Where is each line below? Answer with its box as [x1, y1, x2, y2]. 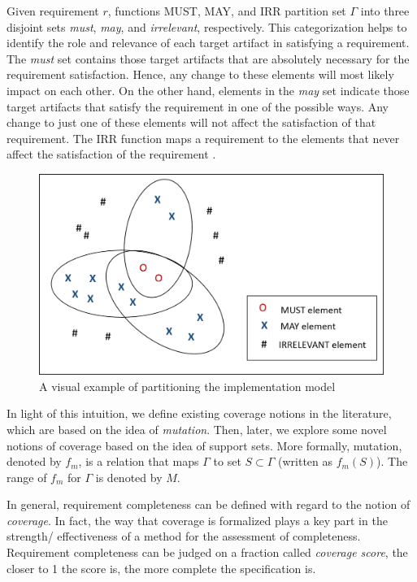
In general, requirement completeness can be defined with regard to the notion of [7, 496, 410, 513]
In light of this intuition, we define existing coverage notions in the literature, [7, 405, 392, 422]
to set [213, 453, 241, 470]
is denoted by [95, 468, 163, 485]
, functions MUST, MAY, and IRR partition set [107, 2, 346, 19]
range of [7, 468, 47, 485]
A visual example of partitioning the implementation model [39, 377, 336, 394]
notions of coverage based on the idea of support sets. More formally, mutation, [7, 436, 402, 454]
